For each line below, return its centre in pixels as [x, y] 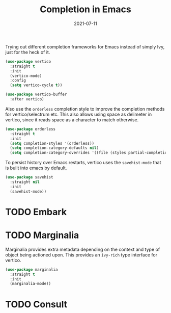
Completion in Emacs [85, 9]
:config [18, 81]
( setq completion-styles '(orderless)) [52, 143]
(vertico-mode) [26, 76]
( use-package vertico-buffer [36, 95]
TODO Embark [36, 212]
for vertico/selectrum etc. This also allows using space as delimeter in [79, 114]
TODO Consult [36, 304]
